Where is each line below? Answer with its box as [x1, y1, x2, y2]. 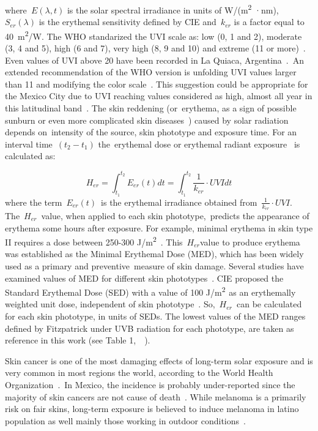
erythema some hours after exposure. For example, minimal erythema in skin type [5, 221, 313, 234]
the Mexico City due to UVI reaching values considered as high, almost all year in [5, 89, 312, 102]
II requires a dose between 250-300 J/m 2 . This [5, 234, 183, 248]
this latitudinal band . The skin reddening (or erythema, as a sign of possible [5, 102, 297, 114]
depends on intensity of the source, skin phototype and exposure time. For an [5, 126, 297, 138]
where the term [5, 195, 62, 208]
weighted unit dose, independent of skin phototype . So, [5, 298, 215, 310]
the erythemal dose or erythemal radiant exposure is [98, 137, 300, 150]
